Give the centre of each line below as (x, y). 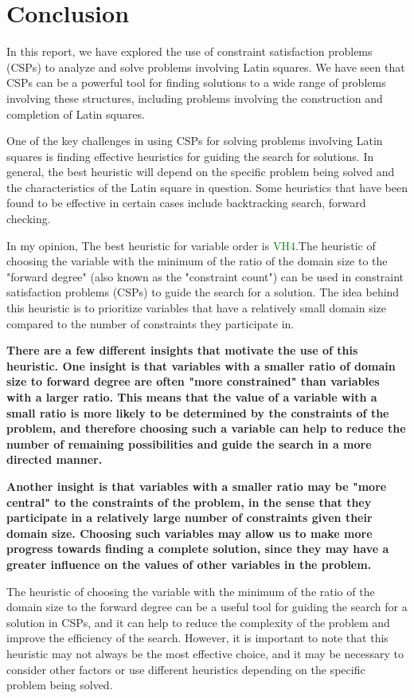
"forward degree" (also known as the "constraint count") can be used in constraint (205, 276)
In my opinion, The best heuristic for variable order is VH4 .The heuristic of (191, 245)
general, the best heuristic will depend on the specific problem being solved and (201, 172)
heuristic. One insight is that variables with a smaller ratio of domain (201, 365)
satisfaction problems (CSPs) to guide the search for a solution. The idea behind (203, 292)
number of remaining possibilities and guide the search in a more (189, 443)
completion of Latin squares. (76, 114)
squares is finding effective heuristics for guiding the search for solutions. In (190, 156)
